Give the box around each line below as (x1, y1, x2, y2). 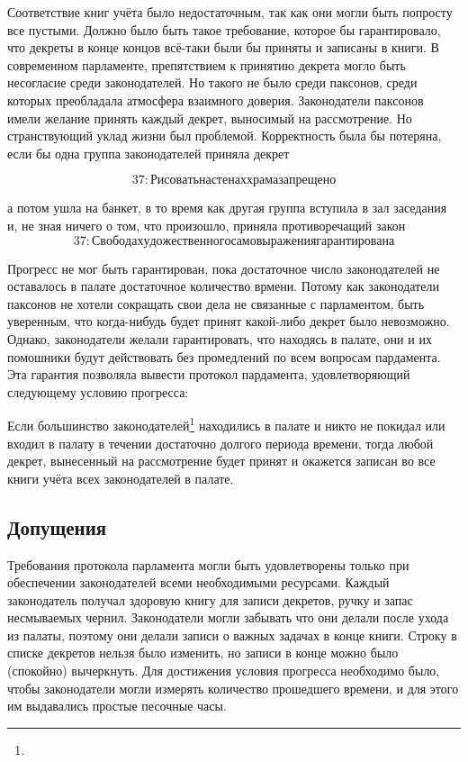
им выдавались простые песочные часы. (7, 696, 227, 715)
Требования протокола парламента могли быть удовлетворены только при (7, 555, 409, 574)
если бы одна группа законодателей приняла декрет (7, 143, 290, 162)
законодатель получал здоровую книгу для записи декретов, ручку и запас (7, 590, 413, 609)
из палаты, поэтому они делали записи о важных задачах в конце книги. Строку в (7, 625, 457, 644)
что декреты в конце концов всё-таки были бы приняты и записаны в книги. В (7, 38, 439, 57)
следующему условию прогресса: (7, 382, 189, 401)
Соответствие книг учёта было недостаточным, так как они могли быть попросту (7, 3, 453, 21)
